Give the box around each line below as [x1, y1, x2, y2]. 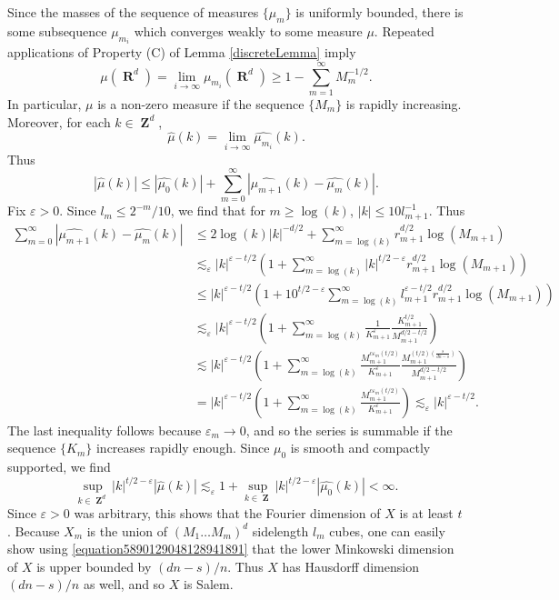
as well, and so [83, 575, 165, 594]
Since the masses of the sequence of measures [7, 3, 259, 21]
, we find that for [170, 201, 265, 220]
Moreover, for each [7, 112, 111, 131]
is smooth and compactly [290, 438, 431, 457]
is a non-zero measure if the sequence [97, 94, 304, 113]
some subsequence [7, 21, 107, 40]
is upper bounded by [36, 556, 152, 575]
